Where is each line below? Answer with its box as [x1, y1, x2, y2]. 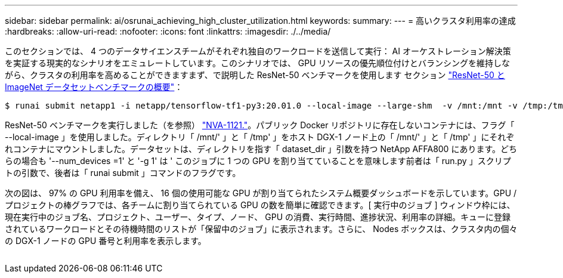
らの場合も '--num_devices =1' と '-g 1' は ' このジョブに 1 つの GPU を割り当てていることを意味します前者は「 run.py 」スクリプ [5, 156, 511, 166]
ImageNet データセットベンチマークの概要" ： [5, 82, 183, 92]
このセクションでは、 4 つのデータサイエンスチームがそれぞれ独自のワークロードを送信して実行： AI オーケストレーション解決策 [5, 46, 511, 56]
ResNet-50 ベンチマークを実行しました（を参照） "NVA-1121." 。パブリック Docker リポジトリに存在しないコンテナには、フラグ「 [5, 120, 515, 130]
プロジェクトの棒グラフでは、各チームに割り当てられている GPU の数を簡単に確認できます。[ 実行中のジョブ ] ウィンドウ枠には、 [5, 200, 515, 210]
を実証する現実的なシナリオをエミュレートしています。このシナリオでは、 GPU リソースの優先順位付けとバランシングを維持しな [5, 58, 510, 68]
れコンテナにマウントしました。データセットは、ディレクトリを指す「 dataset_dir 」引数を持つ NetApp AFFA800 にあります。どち [5, 144, 517, 154]
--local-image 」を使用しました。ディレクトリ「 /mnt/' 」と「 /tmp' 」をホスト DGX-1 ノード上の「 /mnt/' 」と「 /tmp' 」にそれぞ [5, 132, 515, 142]
